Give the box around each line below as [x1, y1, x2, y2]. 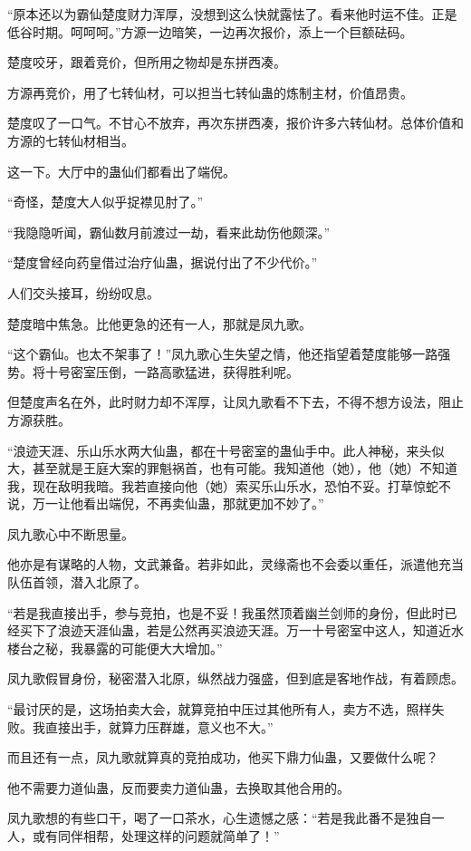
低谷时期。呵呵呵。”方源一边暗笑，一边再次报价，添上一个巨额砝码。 [7, 22, 413, 41]
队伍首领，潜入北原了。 [7, 573, 147, 592]
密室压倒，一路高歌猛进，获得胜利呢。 [70, 362, 299, 381]
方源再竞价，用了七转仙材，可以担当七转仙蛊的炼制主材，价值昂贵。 [7, 82, 413, 102]
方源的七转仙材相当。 [7, 131, 134, 150]
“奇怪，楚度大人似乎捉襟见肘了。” [7, 192, 204, 211]
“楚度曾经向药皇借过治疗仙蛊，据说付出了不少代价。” [7, 253, 318, 272]
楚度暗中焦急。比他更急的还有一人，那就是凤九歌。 [7, 314, 312, 333]
